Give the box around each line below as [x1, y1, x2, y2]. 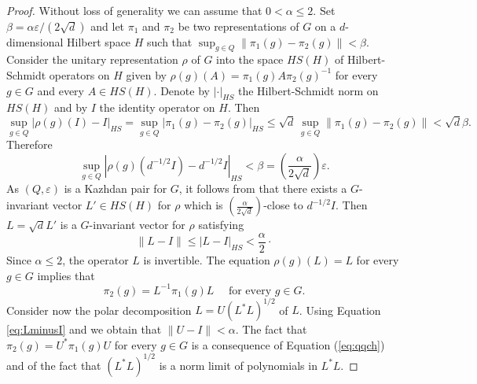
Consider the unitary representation [6, 51, 178, 68]
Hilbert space [67, 33, 131, 50]
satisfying [198, 216, 244, 233]
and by [54, 99, 88, 116]
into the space [216, 51, 284, 68]
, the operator [62, 251, 129, 268]
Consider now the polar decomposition [6, 301, 192, 318]
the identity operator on [99, 99, 215, 116]
